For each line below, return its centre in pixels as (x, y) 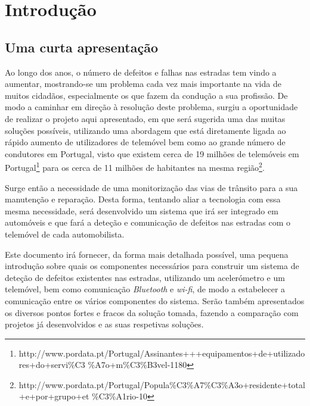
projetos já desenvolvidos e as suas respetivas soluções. (104, 324)
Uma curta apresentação (81, 47)
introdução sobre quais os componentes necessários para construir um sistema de (152, 266)
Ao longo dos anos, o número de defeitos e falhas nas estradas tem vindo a (141, 72)
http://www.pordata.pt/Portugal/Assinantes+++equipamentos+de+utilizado (162, 353)
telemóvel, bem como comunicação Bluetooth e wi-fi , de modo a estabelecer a (145, 289)
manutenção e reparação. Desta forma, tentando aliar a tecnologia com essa (143, 199)
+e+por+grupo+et (54, 396)
